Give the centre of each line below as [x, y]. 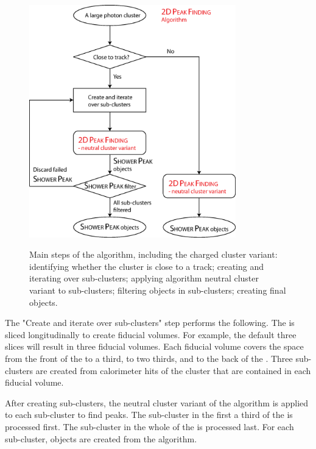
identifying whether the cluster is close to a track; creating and [146, 266]
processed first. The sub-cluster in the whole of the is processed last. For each [149, 426]
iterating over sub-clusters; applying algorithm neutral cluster [144, 278]
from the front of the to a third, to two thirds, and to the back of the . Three [149, 359]
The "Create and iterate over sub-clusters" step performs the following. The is [150, 323]
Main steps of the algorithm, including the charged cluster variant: [153, 254]
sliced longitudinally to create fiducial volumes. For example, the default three [151, 334]
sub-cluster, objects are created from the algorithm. [101, 438]
